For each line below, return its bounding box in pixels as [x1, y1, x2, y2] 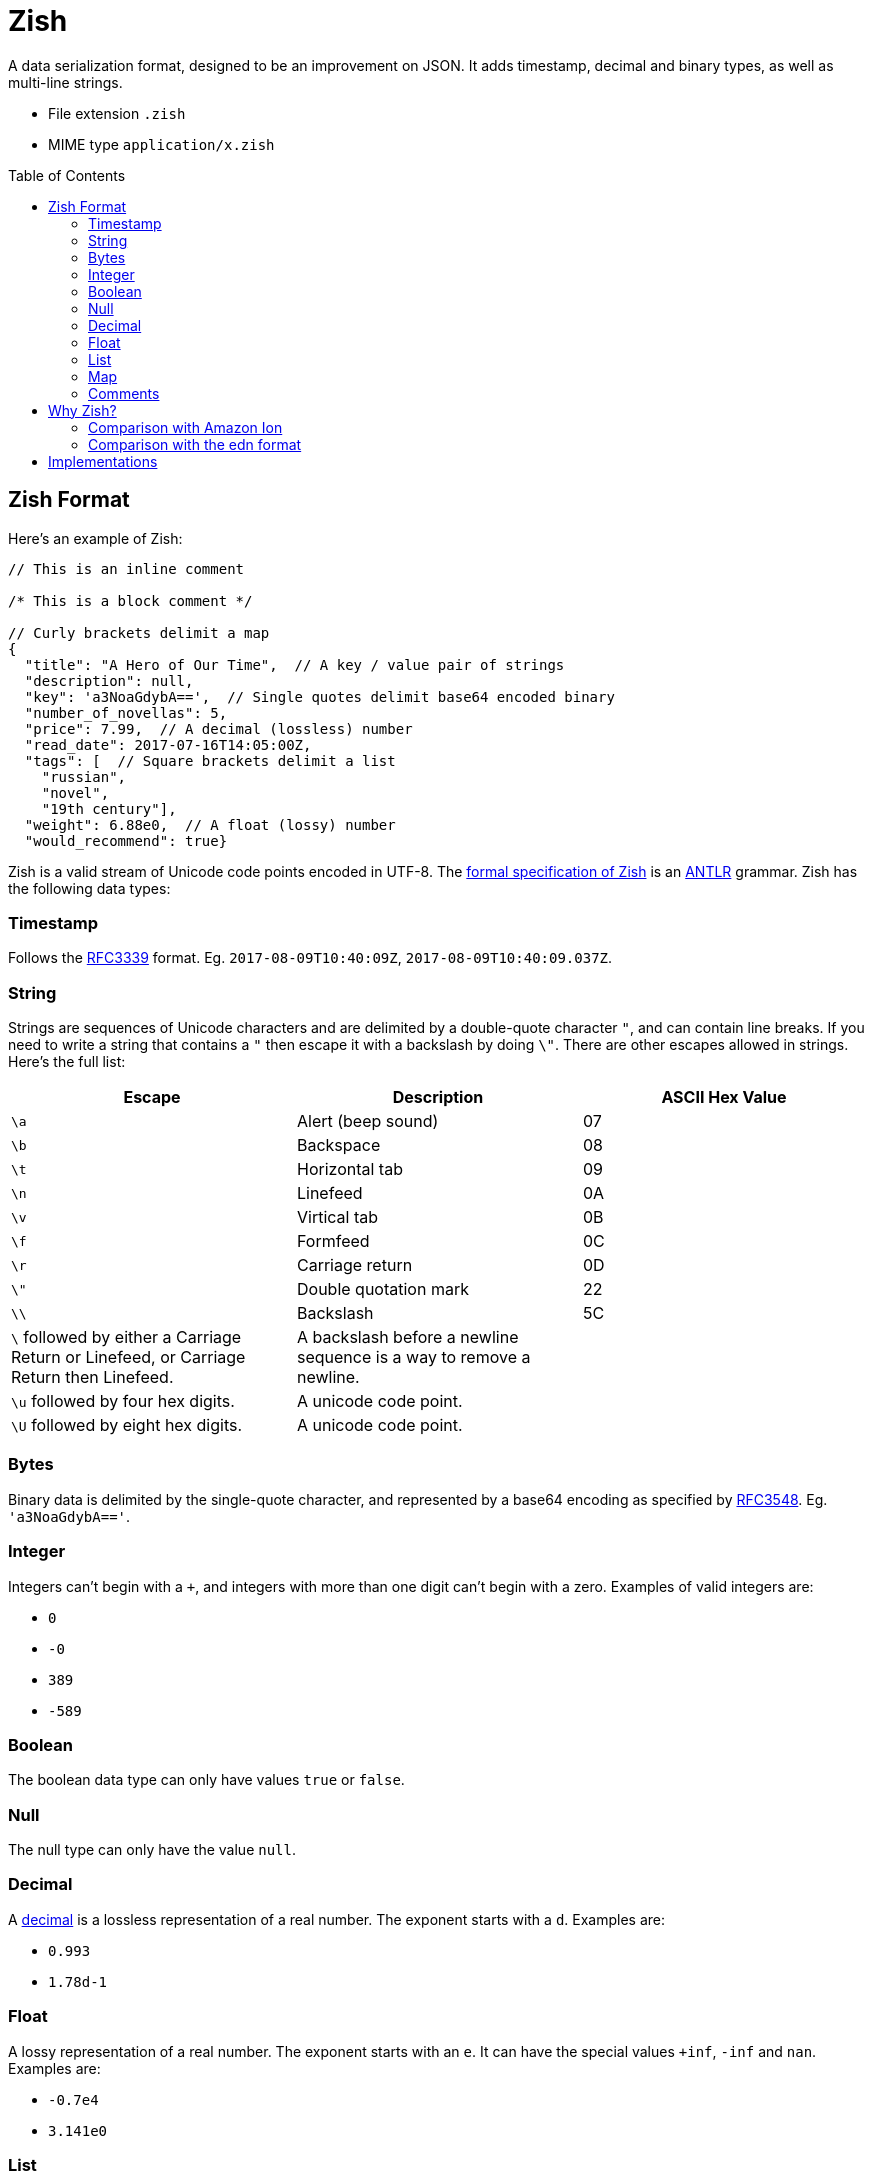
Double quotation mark [296, 1279, 469, 1300]
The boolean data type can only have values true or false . [8, 1771, 405, 1789]
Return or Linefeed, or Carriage [11, 1347, 246, 1368]
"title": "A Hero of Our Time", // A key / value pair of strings [24, 656, 565, 673]
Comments [88, 384, 160, 402]
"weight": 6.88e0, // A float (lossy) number [24, 816, 396, 833]
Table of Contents [8, 166, 126, 184]
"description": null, [24, 672, 194, 689]
